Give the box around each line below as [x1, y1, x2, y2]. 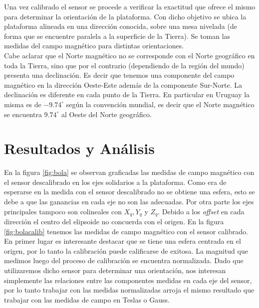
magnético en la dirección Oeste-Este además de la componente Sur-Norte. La [4, 79, 243, 90]
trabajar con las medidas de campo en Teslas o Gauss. [4, 294, 170, 305]
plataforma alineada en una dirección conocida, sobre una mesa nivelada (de [4, 21, 237, 31]
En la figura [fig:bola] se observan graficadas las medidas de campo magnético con [4, 167, 255, 177]
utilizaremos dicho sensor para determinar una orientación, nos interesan [4, 265, 226, 276]
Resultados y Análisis [4, 138, 155, 158]
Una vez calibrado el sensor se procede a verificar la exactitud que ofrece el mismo [4, 1, 256, 11]
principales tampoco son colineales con [4, 206, 122, 216]
